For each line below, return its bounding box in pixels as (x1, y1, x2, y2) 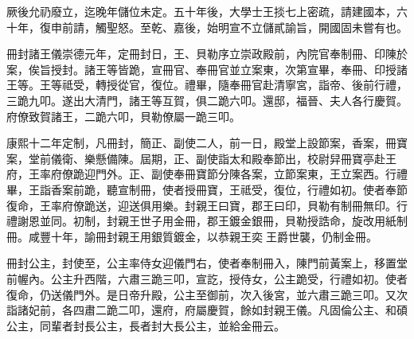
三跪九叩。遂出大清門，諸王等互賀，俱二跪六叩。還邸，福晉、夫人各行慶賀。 (6, 92, 408, 108)
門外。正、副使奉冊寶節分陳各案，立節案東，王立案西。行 (95, 166, 396, 182)
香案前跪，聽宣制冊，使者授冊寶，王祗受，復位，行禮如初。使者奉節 (50, 181, 408, 197)
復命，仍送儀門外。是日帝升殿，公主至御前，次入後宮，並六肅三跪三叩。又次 (6, 286, 408, 302)
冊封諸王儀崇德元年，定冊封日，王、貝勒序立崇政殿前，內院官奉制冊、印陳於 (6, 45, 408, 62)
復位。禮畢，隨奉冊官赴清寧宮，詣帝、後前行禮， (150, 76, 408, 93)
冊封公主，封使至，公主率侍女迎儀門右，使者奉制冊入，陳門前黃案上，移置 (6, 255, 396, 271)
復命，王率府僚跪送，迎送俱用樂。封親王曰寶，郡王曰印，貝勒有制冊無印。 (6, 197, 396, 213)
